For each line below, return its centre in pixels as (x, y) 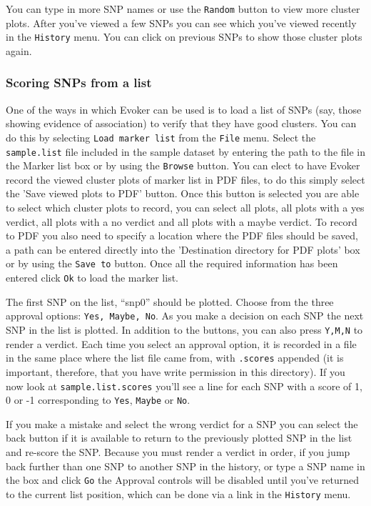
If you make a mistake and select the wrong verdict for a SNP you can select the (182, 423)
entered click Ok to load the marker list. (92, 278)
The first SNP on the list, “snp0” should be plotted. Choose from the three (170, 301)
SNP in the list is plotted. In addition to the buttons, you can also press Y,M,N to (184, 329)
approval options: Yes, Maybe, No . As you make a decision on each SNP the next (185, 316)
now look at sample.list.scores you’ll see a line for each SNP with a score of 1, (184, 386)
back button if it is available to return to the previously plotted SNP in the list (179, 438)
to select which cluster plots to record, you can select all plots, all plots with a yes (185, 208)
